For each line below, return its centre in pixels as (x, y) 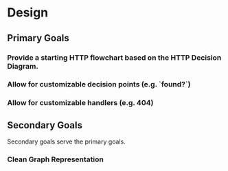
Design (28, 13)
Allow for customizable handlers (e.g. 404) (80, 103)
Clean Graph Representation (56, 159)
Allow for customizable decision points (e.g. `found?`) (99, 84)
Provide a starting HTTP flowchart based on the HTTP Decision (114, 58)
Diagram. (23, 66)
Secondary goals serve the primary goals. (66, 141)
